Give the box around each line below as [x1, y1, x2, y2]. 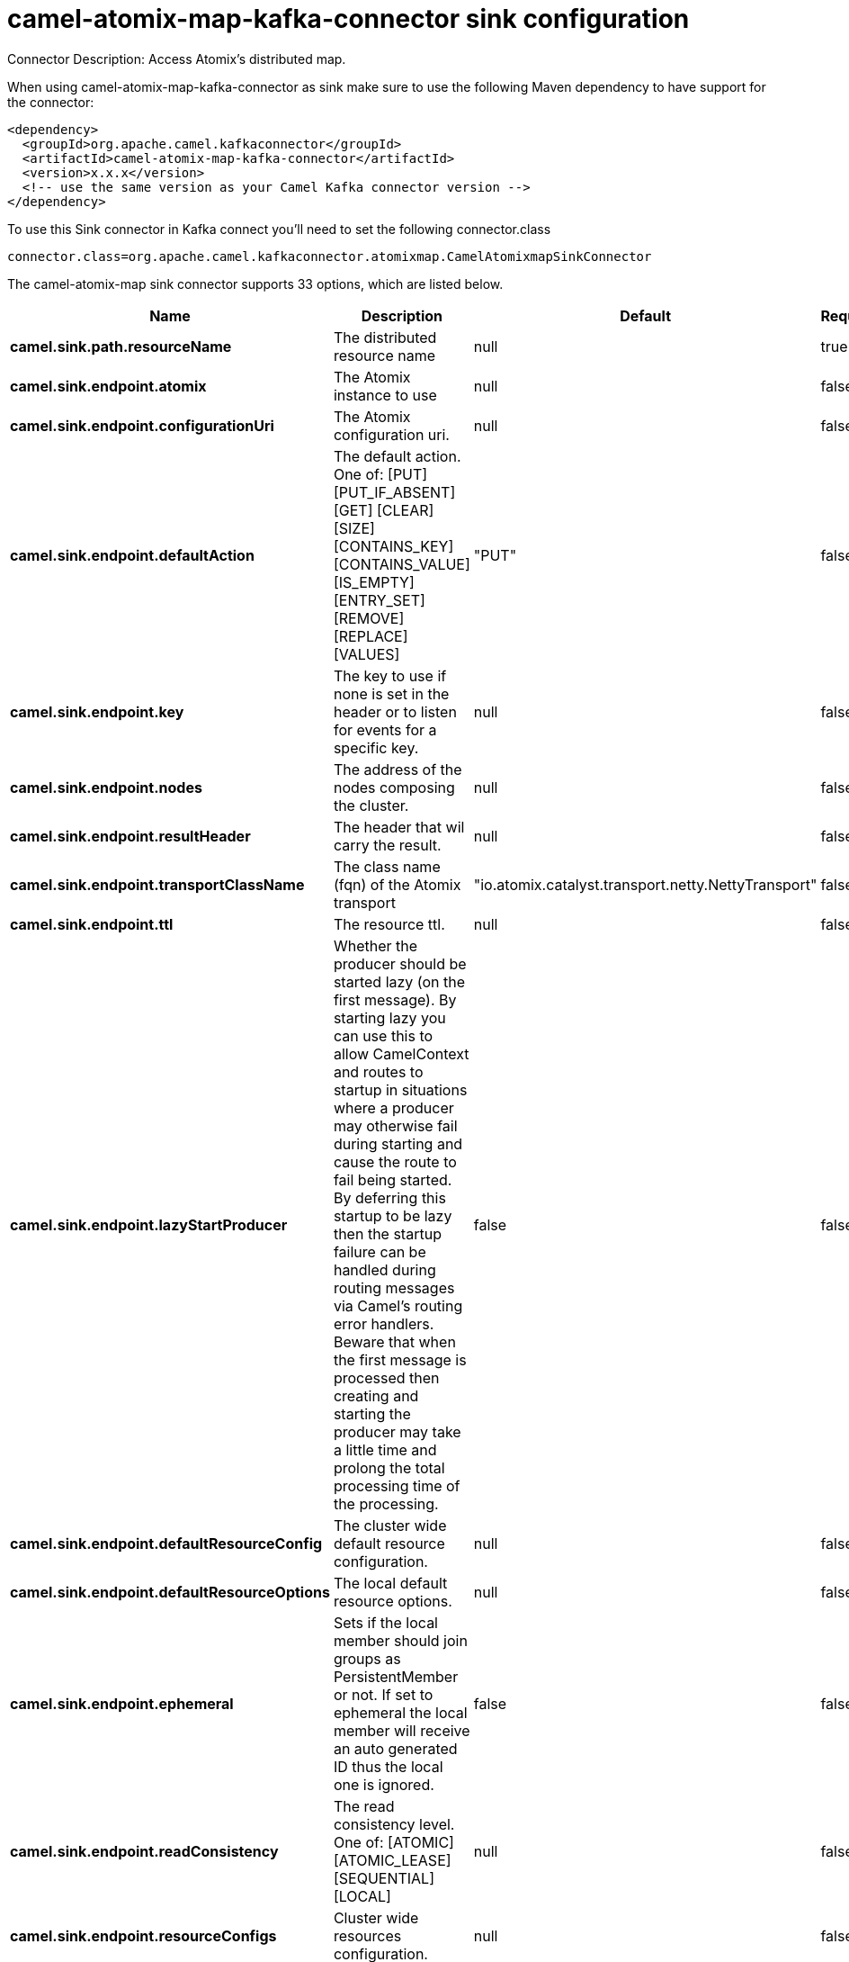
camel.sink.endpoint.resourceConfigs [10, 1926, 277, 1945]
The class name [333, 857, 441, 876]
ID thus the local [333, 1757, 443, 1776]
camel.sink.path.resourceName [10, 337, 232, 355]
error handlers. [333, 1314, 434, 1333]
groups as [333, 1649, 401, 1668]
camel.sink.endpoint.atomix [10, 376, 207, 395]
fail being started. [333, 1170, 452, 1189]
